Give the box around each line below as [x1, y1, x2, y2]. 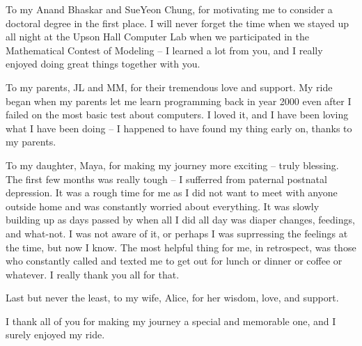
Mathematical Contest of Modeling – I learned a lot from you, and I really [6, 42, 323, 57]
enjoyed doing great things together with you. [6, 56, 200, 71]
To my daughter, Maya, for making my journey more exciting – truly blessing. [6, 157, 339, 172]
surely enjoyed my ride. [6, 327, 105, 342]
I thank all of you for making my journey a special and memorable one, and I [6, 313, 336, 328]
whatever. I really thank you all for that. [6, 267, 180, 281]
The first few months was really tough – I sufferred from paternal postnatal [6, 171, 327, 186]
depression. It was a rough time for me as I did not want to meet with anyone [6, 185, 338, 200]
